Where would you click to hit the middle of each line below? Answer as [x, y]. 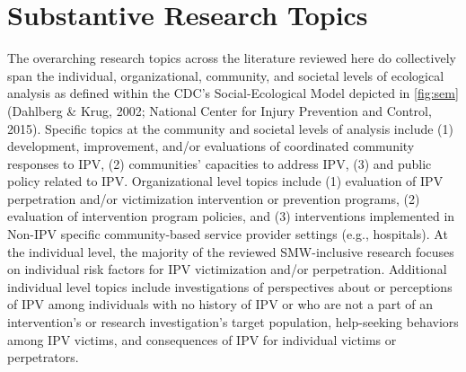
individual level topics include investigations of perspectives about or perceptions [230, 286]
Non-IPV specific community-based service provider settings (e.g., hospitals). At [228, 234]
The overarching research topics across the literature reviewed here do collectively [232, 58]
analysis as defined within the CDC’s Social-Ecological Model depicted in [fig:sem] [233, 93]
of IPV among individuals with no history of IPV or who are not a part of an [220, 304]
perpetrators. [43, 357]
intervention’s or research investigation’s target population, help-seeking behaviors [233, 322]
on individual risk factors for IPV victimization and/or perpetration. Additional [227, 269]
